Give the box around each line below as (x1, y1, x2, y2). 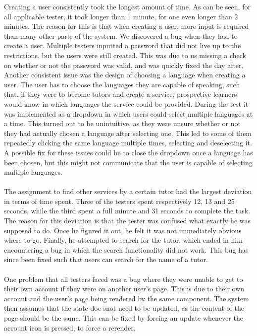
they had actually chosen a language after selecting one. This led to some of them (4, 128, 252, 138)
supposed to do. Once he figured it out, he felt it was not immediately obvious (4, 225, 242, 235)
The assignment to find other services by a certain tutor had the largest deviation (4, 186, 252, 197)
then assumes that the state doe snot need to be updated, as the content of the (4, 303, 244, 313)
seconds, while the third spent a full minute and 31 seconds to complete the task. (4, 205, 251, 216)
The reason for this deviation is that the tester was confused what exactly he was (4, 215, 251, 226)
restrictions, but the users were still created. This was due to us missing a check (4, 50, 246, 60)
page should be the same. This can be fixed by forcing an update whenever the (4, 313, 243, 323)
